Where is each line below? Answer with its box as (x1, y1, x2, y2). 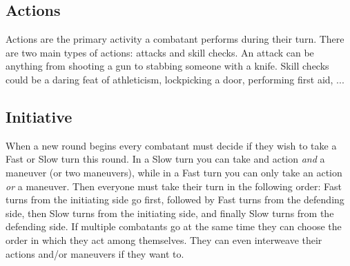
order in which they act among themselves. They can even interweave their (6, 232, 322, 247)
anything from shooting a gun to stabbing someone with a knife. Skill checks (6, 59, 329, 73)
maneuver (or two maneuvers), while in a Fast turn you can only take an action (6, 165, 342, 179)
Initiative (6, 105, 72, 127)
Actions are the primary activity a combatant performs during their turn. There (6, 32, 344, 46)
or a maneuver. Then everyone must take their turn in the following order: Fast (6, 178, 342, 193)
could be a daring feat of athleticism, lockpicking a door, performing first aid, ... (6, 72, 344, 86)
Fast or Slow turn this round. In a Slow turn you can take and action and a (6, 152, 325, 166)
